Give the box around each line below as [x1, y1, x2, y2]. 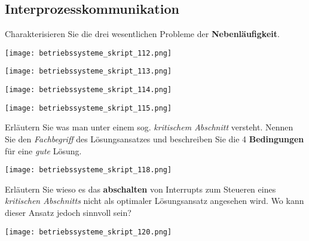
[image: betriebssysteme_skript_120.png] [5, 227, 172, 236]
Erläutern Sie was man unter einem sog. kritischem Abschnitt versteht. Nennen [5, 121, 293, 133]
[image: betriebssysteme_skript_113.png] [5, 67, 172, 76]
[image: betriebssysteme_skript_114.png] [5, 86, 172, 94]
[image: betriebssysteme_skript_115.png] [5, 103, 172, 112]
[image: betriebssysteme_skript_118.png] [5, 166, 172, 175]
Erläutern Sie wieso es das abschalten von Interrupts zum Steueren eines [5, 182, 276, 195]
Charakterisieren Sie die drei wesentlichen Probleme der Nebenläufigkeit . [5, 28, 280, 40]
